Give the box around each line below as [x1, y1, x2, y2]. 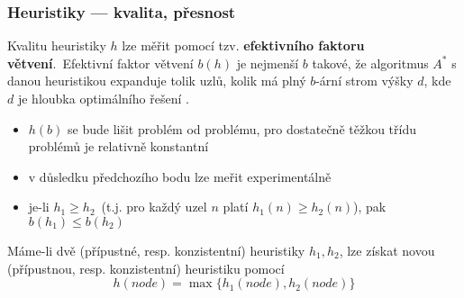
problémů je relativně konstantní [28, 137, 209, 156]
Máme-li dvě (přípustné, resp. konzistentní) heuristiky [7, 240, 305, 259]
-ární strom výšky [315, 71, 414, 90]
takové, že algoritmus [312, 53, 429, 72]
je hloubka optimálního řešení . [17, 89, 189, 107]
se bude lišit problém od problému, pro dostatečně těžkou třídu [68, 119, 416, 138]
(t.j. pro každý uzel [101, 197, 207, 216]
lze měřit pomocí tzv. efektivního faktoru [122, 36, 365, 55]
